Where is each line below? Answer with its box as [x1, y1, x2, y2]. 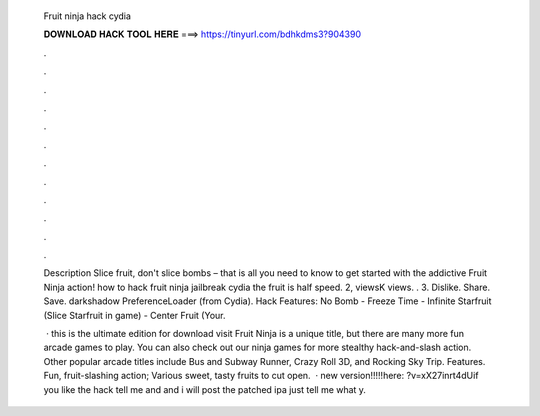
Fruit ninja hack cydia [43, 10, 132, 22]
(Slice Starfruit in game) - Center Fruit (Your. [43, 309, 226, 321]
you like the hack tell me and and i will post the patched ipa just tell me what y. [43, 383, 367, 395]
